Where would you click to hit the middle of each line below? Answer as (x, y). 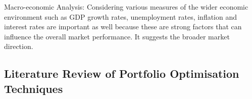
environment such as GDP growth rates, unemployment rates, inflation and (121, 16)
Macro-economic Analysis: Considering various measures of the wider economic (126, 7)
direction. (19, 46)
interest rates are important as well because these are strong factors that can (123, 27)
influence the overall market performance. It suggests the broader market (117, 36)
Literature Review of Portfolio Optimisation (122, 73)
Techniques (34, 88)
